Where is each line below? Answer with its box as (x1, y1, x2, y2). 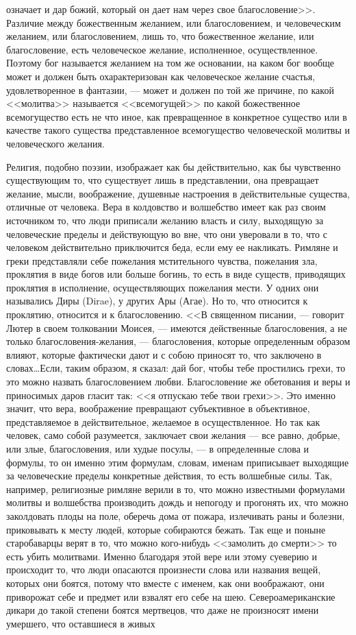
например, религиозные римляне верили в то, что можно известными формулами (6, 481, 345, 496)
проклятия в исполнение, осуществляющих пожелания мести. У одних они (6, 280, 319, 294)
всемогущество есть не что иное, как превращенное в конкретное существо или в (6, 109, 347, 123)
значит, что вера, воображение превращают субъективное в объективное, (6, 401, 310, 416)
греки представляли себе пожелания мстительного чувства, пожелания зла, (6, 253, 318, 267)
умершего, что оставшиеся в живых (6, 616, 155, 630)
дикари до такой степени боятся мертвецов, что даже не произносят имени (6, 603, 319, 617)
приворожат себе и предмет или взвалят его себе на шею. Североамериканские (6, 589, 335, 603)
